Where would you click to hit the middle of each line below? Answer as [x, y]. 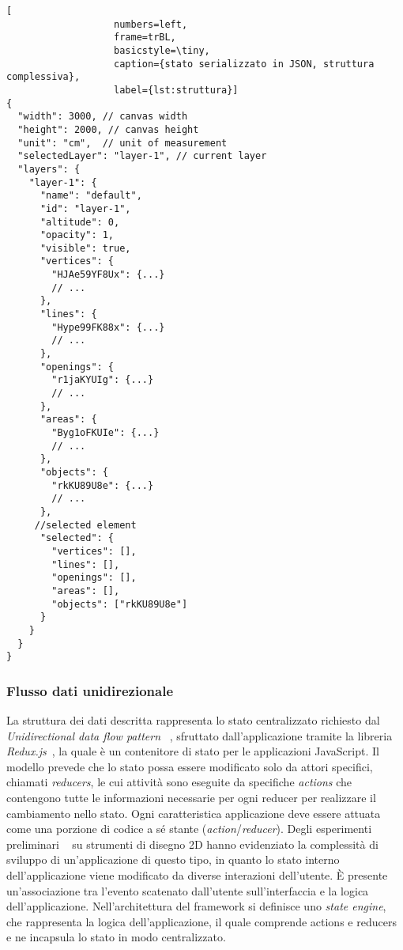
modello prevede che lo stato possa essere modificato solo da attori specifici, [190, 766]
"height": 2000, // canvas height [108, 129]
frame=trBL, [145, 38]
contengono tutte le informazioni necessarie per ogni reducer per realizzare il [191, 797]
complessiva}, [43, 77]
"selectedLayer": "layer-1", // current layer [142, 156]
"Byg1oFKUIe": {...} [105, 433]
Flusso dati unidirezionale [90, 690]
